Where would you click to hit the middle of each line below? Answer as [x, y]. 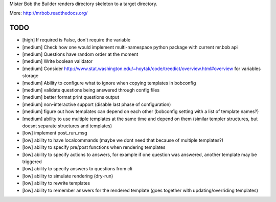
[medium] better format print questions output [71, 97]
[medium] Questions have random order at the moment [80, 54]
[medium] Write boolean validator [57, 61]
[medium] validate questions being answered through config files [91, 90]
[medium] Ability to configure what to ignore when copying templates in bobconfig [109, 83]
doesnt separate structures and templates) [67, 126]
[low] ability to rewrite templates [56, 183]
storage [30, 76]
